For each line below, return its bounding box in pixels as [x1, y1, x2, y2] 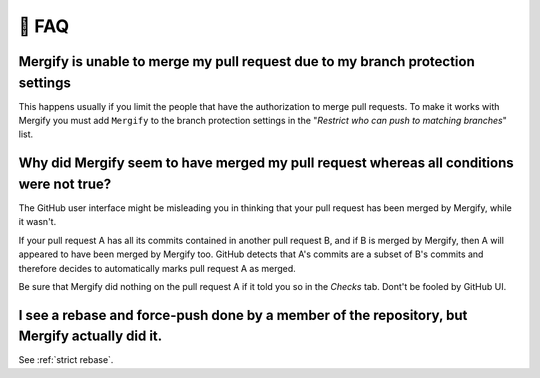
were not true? [18, 175, 112, 192]
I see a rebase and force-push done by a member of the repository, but [18, 306, 468, 324]
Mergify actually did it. [18, 328, 163, 345]
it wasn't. [18, 216, 57, 228]
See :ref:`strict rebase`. [18, 354, 114, 366]
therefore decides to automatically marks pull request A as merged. [18, 262, 297, 274]
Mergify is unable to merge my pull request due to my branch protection [18, 53, 475, 70]
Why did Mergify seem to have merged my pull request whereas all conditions [18, 155, 514, 172]
